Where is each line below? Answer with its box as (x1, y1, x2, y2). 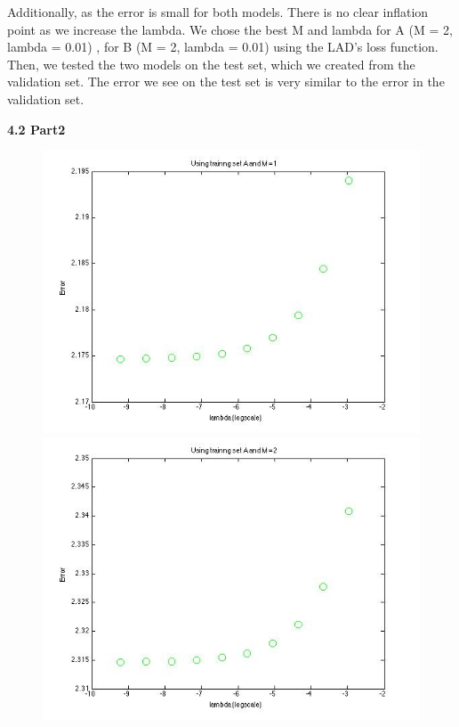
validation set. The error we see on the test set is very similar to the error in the (7, 72, 445, 91)
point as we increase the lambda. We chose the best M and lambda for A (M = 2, (7, 20, 453, 38)
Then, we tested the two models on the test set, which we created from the (7, 54, 415, 73)
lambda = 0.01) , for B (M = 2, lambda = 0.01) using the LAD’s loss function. (7, 37, 439, 56)
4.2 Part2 (7, 119, 66, 138)
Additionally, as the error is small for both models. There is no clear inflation (7, 3, 429, 20)
